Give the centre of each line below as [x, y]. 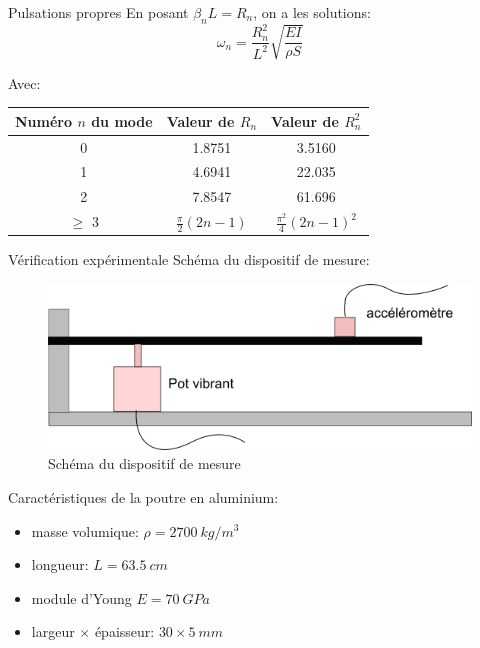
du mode [122, 120]
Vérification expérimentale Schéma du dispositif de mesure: [189, 259]
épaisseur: [124, 631]
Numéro [44, 120]
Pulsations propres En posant [98, 12]
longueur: [60, 564]
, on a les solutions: [312, 12]
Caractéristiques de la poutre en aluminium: [143, 496]
